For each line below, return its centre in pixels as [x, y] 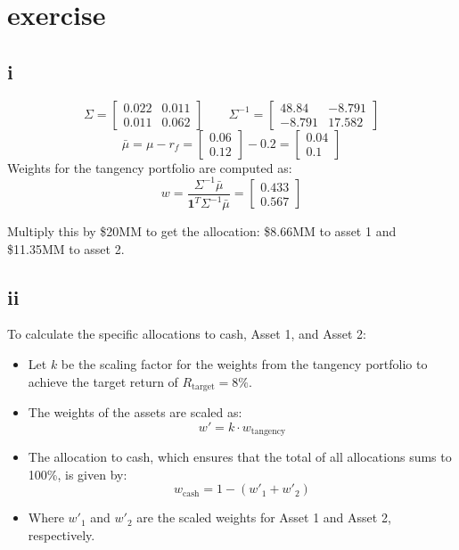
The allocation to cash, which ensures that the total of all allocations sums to [240, 457]
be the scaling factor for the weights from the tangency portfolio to [244, 364]
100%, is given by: [78, 474]
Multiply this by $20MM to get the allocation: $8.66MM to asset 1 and [202, 231]
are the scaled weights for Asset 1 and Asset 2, [264, 517]
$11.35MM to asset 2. [66, 248]
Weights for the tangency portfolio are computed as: [150, 167]
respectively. [61, 534]
